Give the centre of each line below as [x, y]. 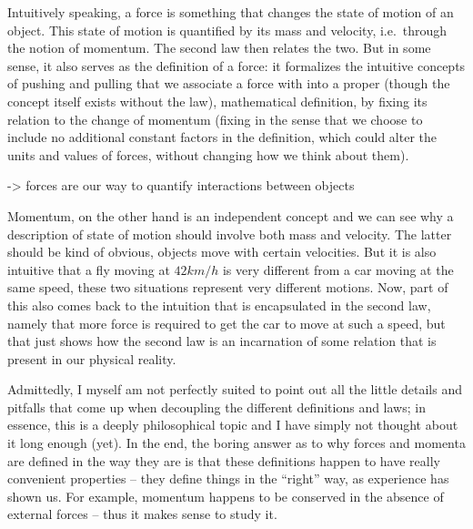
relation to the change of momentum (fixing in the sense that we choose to [215, 119]
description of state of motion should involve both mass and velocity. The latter [230, 234]
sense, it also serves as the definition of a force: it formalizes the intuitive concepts [236, 65]
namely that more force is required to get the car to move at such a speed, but [226, 323]
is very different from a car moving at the [338, 269]
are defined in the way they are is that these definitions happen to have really [224, 460]
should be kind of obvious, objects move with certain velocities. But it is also [222, 252]
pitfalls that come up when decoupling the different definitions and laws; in [216, 407]
